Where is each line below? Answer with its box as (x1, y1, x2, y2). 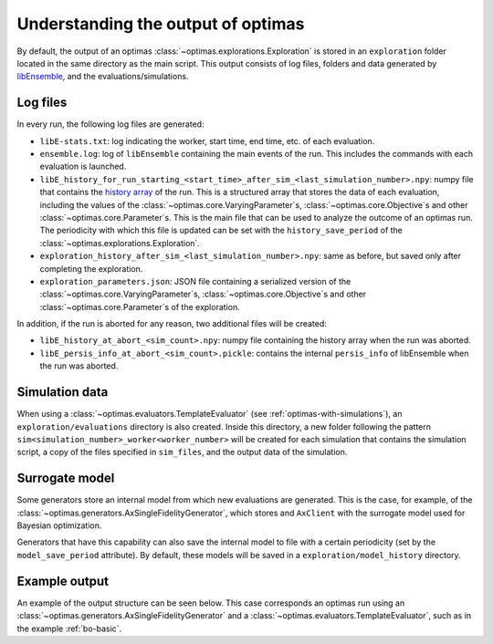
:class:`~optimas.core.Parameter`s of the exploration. (39, 301, 241, 312)
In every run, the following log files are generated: (16, 119, 205, 130)
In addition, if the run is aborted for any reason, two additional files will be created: (16, 318, 328, 329)
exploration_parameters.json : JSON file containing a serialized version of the (39, 275, 351, 286)
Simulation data (16, 384, 109, 400)
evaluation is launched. (39, 161, 127, 172)
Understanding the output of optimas (16, 14, 305, 34)
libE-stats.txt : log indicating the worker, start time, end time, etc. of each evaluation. (39, 135, 375, 146)
